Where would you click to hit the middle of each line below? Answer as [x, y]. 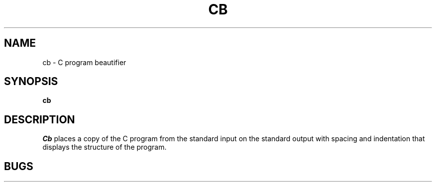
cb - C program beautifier [84, 62]
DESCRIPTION [40, 119]
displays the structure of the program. [105, 147]
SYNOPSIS [31, 82]
